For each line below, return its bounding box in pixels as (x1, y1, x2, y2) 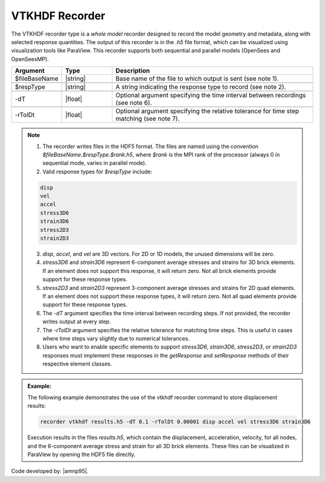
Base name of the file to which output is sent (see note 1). (115, 74, 279, 83)
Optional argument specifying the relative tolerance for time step (115, 107, 299, 115)
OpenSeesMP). (11, 55, 50, 63)
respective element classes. (42, 360, 112, 368)
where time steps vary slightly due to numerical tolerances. (42, 335, 190, 342)
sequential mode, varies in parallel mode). (42, 159, 147, 167)
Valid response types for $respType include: (42, 168, 153, 175)
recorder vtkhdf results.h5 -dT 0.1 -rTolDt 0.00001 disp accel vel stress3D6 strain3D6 (40, 419, 311, 425)
